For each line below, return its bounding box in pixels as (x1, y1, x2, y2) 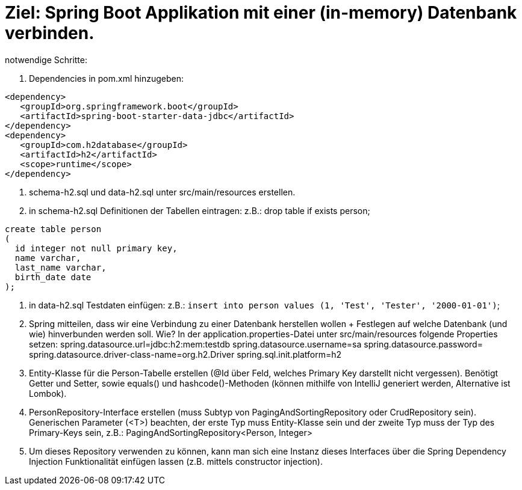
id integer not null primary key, (14, 243, 178, 253)
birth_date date (14, 272, 92, 282)
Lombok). (29, 388, 67, 399)
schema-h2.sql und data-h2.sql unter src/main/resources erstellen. (29, 186, 296, 197)
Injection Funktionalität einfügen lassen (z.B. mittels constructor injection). (29, 456, 323, 467)
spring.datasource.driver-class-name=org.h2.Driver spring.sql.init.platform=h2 (29, 349, 341, 360)
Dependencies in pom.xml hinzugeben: (29, 73, 184, 84)
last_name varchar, (14, 262, 107, 272)
